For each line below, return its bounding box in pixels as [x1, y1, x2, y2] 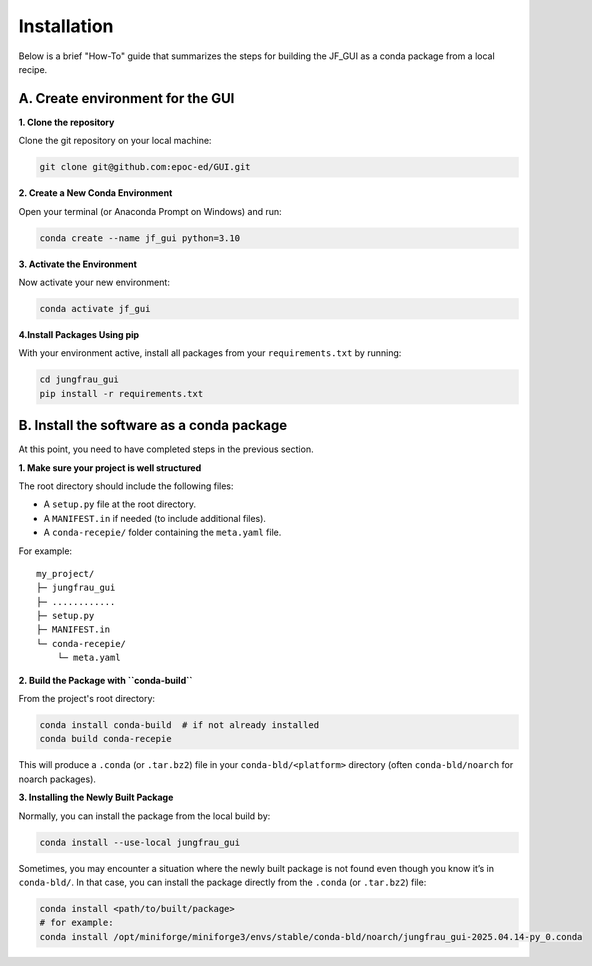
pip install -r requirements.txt [39, 388, 204, 399]
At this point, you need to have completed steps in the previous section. [18, 443, 314, 455]
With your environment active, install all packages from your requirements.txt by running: [18, 347, 402, 359]
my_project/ [36, 568, 95, 579]
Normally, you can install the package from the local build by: [18, 810, 271, 822]
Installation [18, 15, 114, 37]
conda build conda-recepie [39, 733, 172, 745]
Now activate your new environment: [18, 276, 170, 288]
